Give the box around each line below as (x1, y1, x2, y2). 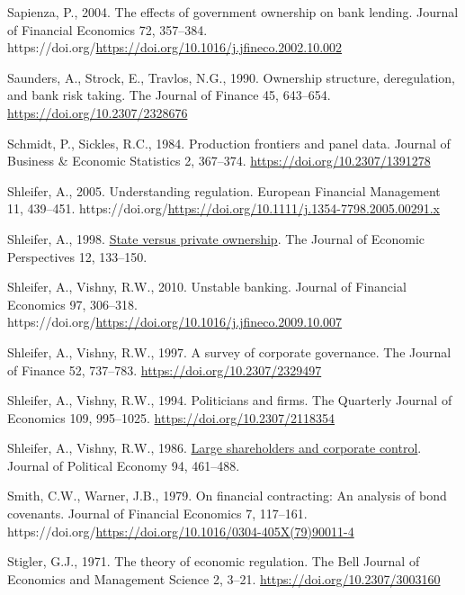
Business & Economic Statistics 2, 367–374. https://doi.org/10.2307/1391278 (7, 151, 431, 170)
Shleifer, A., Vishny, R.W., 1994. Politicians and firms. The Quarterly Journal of (7, 391, 452, 410)
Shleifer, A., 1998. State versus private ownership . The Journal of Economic (7, 229, 425, 248)
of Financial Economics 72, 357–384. (7, 20, 208, 39)
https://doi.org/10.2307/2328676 (7, 103, 188, 122)
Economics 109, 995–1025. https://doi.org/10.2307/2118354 (7, 408, 335, 427)
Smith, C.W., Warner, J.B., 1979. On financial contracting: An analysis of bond (7, 486, 447, 505)
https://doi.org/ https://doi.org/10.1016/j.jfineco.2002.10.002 (7, 38, 343, 57)
